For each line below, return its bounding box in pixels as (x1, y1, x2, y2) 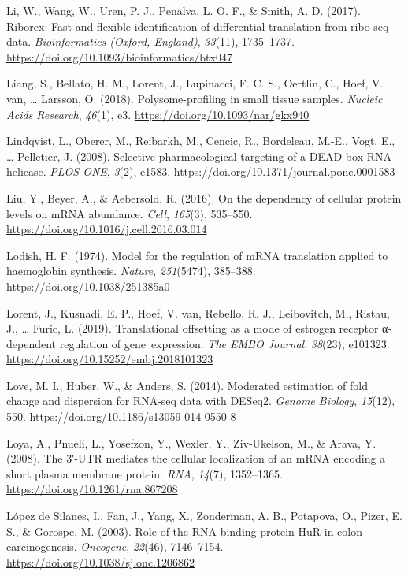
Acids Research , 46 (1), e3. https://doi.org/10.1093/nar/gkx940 (6, 106, 310, 122)
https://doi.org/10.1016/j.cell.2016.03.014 (6, 221, 207, 237)
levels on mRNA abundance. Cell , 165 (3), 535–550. (6, 205, 253, 221)
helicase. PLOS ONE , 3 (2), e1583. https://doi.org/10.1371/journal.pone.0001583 (6, 163, 395, 180)
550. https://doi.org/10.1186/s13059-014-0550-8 (6, 408, 236, 425)
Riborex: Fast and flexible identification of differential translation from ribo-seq (6, 17, 389, 34)
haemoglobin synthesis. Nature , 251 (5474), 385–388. (6, 262, 256, 279)
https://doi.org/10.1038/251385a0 (6, 277, 170, 294)
